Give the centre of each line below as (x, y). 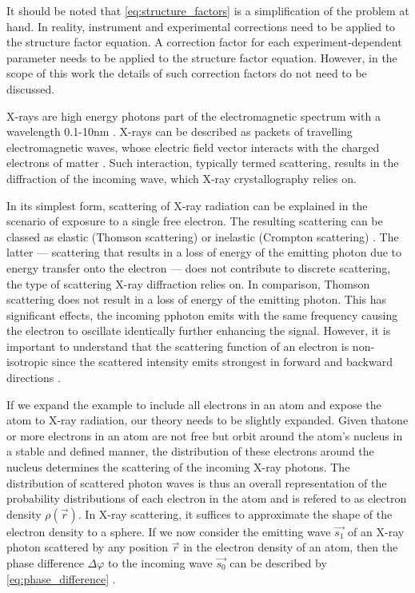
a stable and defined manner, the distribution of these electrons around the (190, 451)
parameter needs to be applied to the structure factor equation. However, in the (202, 57)
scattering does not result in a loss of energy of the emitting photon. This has (197, 299)
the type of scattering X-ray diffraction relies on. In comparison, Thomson (188, 283)
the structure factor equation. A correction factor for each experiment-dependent (204, 42)
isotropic (28, 362)
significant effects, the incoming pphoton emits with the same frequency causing (202, 314)
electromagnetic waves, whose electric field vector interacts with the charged (193, 147)
